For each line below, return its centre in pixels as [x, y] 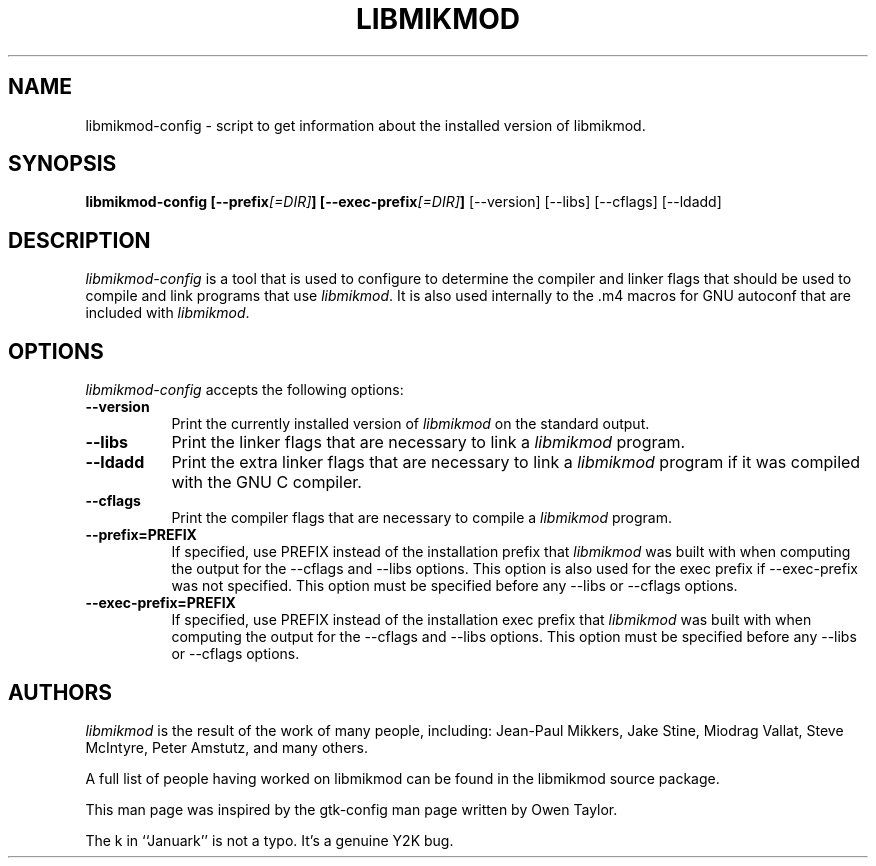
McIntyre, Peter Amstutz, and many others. [227, 747]
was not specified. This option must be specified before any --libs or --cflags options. [454, 586]
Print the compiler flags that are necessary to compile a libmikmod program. [421, 518]
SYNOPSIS [62, 164]
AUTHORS [60, 692]
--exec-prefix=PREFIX [160, 603]
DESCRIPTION [79, 240]
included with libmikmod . [167, 313]
